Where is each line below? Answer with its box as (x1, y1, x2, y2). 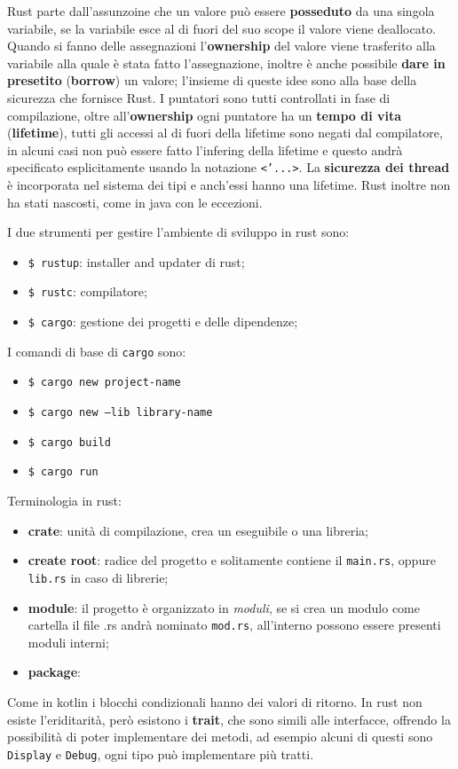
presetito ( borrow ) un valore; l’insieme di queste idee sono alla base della (7, 71, 417, 90)
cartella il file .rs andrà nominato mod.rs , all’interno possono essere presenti (28, 616, 441, 634)
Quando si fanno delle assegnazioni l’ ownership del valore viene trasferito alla (7, 36, 436, 55)
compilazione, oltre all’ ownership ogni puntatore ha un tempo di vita (7, 106, 402, 124)
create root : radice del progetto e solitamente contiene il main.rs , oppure (28, 551, 436, 569)
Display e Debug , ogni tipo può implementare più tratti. (7, 744, 314, 763)
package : (28, 663, 81, 681)
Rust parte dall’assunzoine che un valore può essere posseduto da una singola (7, 2, 435, 20)
